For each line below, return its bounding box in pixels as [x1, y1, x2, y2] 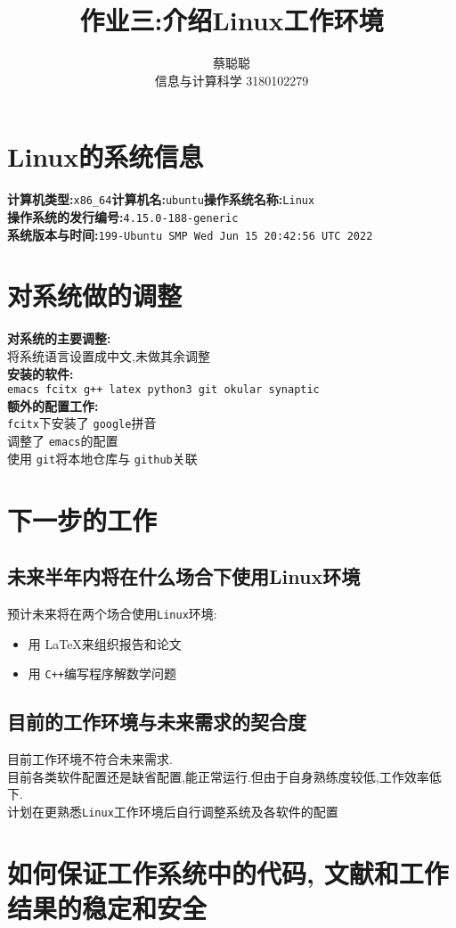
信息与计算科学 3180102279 [154, 70, 309, 89]
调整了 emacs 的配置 [7, 431, 118, 450]
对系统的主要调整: [7, 329, 111, 348]
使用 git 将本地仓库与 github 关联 [7, 448, 198, 467]
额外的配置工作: [7, 396, 99, 415]
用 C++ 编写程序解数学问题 [28, 664, 176, 683]
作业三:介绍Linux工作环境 [79, 2, 384, 38]
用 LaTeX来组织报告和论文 [28, 634, 182, 653]
